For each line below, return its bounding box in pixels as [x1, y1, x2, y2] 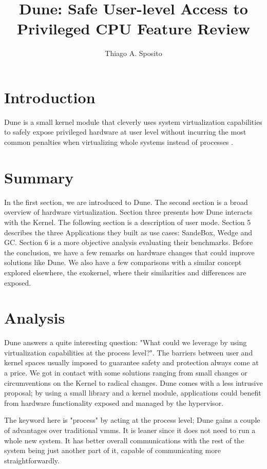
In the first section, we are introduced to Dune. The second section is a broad [4, 196, 248, 207]
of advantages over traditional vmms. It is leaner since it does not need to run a [4, 424, 256, 435]
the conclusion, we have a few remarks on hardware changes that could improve [4, 247, 255, 257]
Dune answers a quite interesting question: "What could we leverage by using [4, 337, 247, 348]
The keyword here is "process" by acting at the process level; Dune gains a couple [4, 415, 260, 425]
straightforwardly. [4, 455, 60, 465]
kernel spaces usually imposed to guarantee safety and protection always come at [4, 357, 259, 368]
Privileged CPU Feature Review [16, 18, 251, 39]
